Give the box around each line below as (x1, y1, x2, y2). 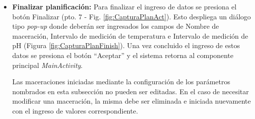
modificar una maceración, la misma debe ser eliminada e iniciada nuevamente (12, 96, 251, 106)
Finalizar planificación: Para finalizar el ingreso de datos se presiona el (12, 1, 237, 11)
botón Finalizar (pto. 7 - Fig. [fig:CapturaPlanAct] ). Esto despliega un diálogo (12, 11, 251, 21)
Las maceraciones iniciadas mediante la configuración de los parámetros (12, 76, 230, 87)
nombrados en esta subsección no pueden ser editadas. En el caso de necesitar (12, 86, 249, 96)
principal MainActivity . (12, 59, 83, 70)
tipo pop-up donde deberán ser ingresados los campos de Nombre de (12, 21, 219, 31)
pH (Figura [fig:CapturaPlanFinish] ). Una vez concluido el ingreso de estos (12, 40, 240, 51)
